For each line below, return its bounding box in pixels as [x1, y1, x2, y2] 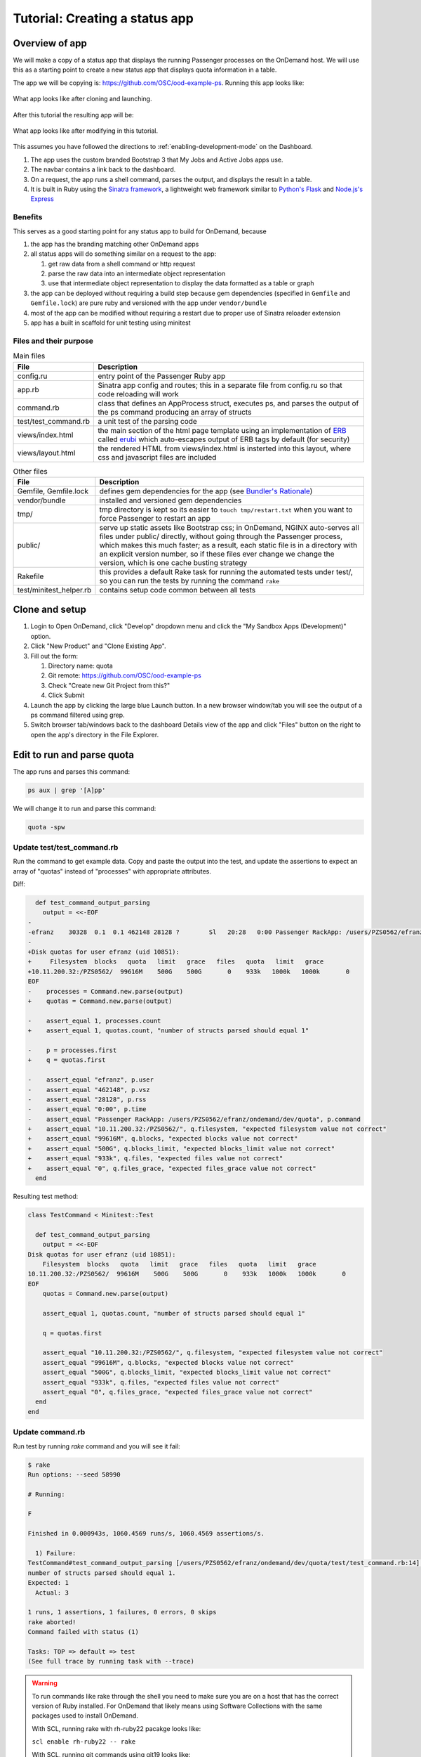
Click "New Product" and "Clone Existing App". [30, 642, 166, 650]
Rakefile [17, 571, 44, 581]
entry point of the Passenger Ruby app [98, 371, 226, 381]
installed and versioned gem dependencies [99, 495, 242, 505]
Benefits [13, 212, 43, 222]
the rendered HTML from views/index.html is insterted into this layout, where [98, 443, 352, 453]
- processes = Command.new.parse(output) [27, 987, 184, 995]
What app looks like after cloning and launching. [13, 95, 152, 103]
